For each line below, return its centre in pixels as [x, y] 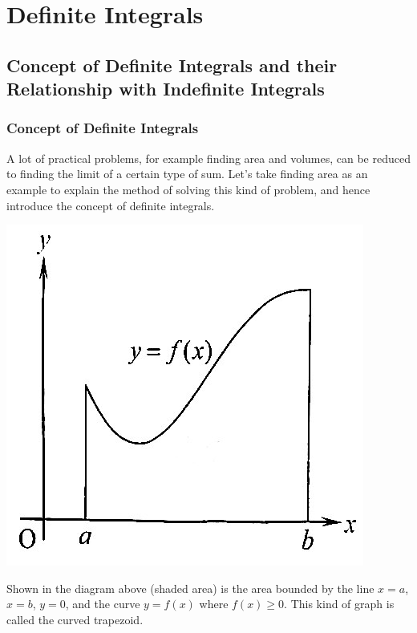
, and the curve [103, 604]
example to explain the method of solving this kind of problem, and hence [188, 189]
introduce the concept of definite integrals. [111, 205]
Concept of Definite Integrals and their [172, 65]
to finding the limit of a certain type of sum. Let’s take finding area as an [187, 174]
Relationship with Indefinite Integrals [166, 89]
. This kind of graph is [339, 604]
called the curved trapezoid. [75, 619]
